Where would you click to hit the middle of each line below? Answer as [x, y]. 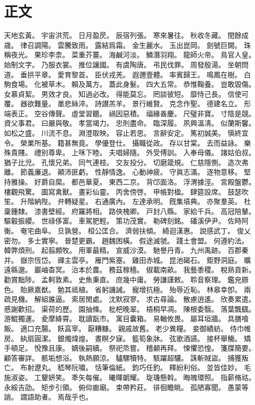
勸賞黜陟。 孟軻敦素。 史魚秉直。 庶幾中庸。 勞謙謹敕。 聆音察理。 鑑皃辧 [126, 279]
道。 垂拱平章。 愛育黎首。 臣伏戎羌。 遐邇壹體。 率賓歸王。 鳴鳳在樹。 [123, 74]
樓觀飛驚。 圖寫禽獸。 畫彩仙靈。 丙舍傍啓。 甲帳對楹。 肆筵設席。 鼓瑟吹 [126, 191]
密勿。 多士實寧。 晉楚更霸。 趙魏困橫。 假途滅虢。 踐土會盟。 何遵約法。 [126, 240]
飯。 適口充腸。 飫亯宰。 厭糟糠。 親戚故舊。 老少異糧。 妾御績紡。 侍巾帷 [127, 328]
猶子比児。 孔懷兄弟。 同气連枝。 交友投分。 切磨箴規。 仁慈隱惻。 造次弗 [126, 162]
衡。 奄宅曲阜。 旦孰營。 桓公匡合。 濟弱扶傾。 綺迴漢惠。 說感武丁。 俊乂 [127, 230]
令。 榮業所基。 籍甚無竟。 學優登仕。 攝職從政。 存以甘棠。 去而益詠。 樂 [127, 142]
